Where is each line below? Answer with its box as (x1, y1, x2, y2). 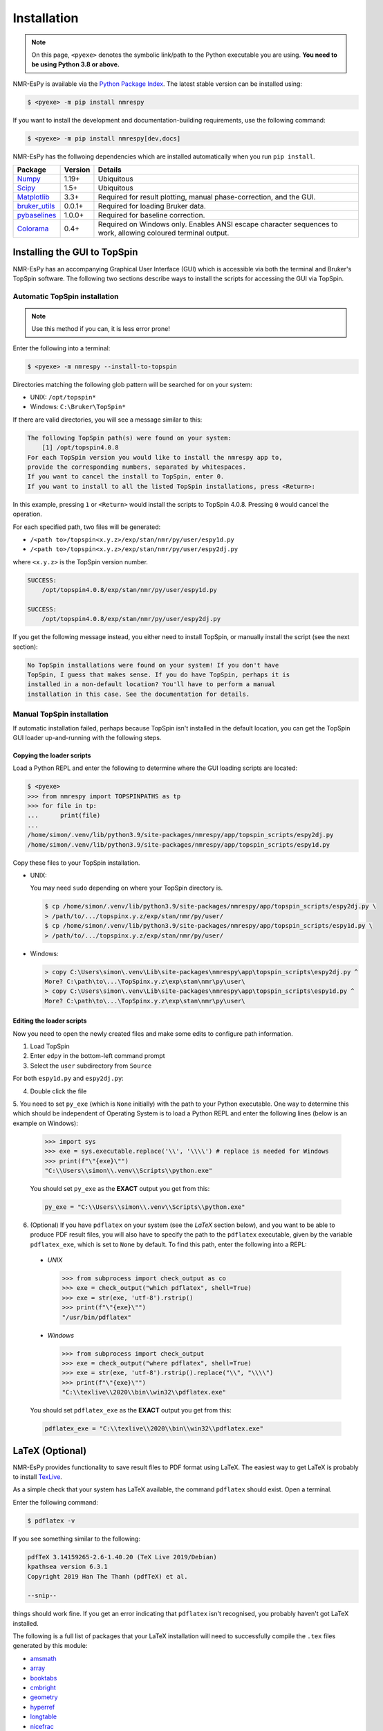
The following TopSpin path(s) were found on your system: (27, 433, 232, 442)
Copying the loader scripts (12, 751, 91, 760)
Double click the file (30, 1087, 87, 1095)
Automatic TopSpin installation (12, 292, 119, 301)
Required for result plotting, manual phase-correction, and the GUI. (97, 192, 316, 202)
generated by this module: (12, 1642, 88, 1650)
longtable (30, 1712, 57, 1721)
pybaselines (17, 210, 57, 220)
